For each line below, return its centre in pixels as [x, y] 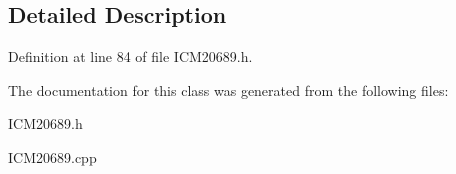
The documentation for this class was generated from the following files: [228, 89]
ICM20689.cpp [52, 156]
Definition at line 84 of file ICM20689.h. [130, 56]
